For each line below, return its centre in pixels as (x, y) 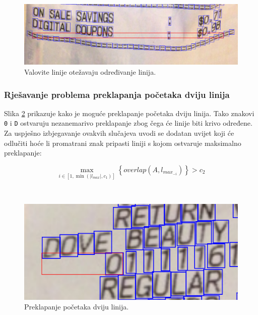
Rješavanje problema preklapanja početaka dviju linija (117, 94)
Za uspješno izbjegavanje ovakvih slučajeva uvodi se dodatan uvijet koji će (119, 133)
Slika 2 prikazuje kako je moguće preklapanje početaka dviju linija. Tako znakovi (129, 113)
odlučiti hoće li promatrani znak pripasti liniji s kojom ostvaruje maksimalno (123, 143)
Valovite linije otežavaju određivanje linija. (90, 72)
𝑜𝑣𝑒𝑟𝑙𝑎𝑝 (135, 170)
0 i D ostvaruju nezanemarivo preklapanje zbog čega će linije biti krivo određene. (128, 123)
